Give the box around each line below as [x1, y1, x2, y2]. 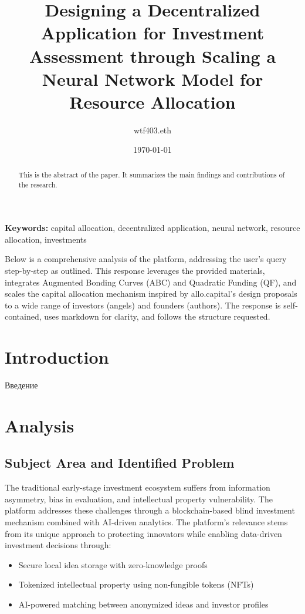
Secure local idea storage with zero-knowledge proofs [18, 558, 208, 571]
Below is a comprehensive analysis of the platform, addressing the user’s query [5, 253, 287, 265]
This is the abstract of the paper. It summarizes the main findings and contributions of [18, 169, 285, 179]
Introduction [5, 345, 109, 369]
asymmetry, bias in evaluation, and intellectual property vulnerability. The [5, 492, 273, 505]
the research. [18, 179, 57, 189]
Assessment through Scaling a [29, 43, 276, 68]
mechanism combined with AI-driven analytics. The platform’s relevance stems [5, 516, 288, 528]
